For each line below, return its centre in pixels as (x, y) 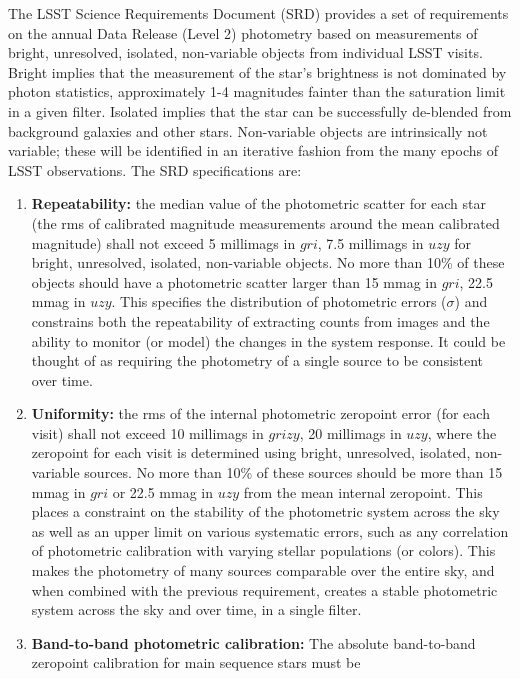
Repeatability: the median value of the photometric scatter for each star (259, 203)
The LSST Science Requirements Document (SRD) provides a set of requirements (258, 13)
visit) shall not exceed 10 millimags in (147, 432)
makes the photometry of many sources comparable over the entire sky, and (263, 570)
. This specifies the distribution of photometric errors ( (279, 301)
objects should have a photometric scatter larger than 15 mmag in (234, 281)
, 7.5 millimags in (370, 242)
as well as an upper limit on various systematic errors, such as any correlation (270, 530)
